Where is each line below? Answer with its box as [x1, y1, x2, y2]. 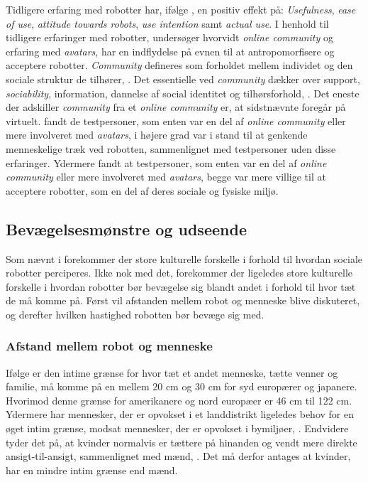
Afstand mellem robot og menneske [6, 337, 213, 355]
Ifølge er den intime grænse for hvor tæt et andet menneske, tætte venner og [6, 365, 338, 380]
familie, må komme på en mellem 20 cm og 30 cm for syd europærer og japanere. [6, 379, 357, 394]
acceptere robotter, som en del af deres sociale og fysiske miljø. [6, 183, 279, 198]
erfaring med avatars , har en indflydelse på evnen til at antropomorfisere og [6, 43, 335, 58]
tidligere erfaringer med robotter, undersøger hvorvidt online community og [6, 30, 333, 45]
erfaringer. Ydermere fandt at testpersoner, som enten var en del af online [6, 155, 327, 170]
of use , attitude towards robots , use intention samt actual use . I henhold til [6, 16, 329, 31]
